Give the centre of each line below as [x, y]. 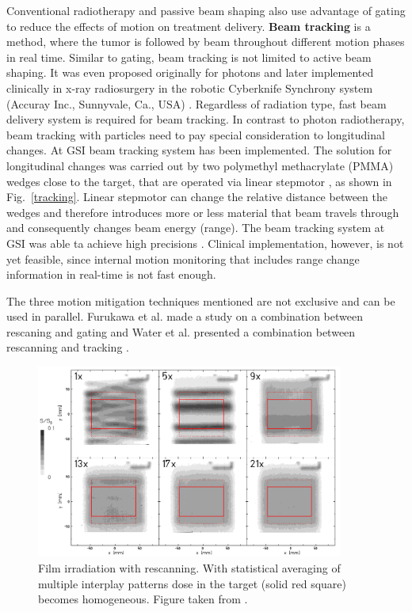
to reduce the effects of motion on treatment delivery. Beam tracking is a [189, 26]
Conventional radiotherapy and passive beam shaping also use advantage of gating [206, 10]
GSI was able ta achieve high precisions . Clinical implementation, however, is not [205, 243]
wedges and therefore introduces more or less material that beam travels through [203, 212]
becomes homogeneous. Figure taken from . [143, 599]
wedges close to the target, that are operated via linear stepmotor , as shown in [199, 181]
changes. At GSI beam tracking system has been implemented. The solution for [199, 150]
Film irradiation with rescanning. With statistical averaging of [189, 568]
